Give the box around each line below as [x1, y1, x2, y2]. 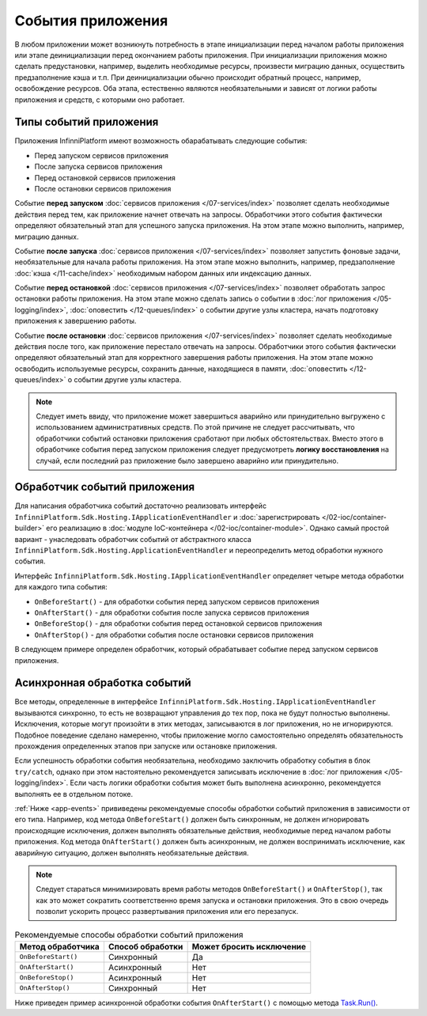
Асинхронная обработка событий [14, 677, 191, 690]
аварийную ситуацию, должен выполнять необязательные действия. [14, 847, 249, 858]
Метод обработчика [19, 941, 100, 952]
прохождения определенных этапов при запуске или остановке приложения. [14, 741, 278, 751]
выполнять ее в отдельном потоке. [14, 789, 134, 798]
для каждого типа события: [14, 582, 108, 592]
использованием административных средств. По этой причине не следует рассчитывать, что [36, 423, 355, 432]
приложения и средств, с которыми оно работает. [14, 95, 185, 104]
